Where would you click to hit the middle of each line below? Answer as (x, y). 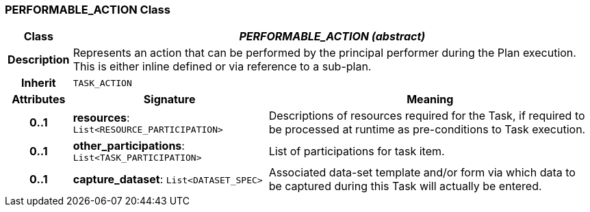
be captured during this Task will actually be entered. (405, 186)
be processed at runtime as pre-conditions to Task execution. (427, 130)
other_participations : (129, 146)
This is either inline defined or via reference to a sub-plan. (222, 67)
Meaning (430, 100)
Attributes (39, 100)
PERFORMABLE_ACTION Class (88, 10)
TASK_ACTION (102, 83)
